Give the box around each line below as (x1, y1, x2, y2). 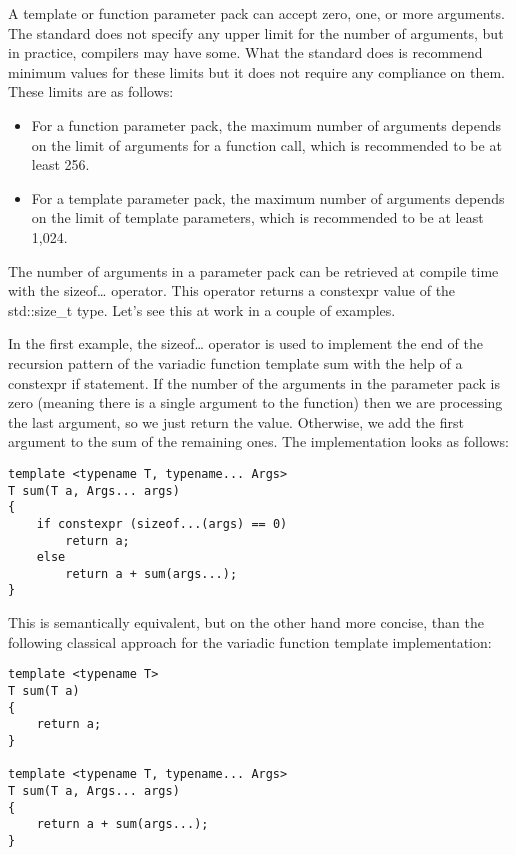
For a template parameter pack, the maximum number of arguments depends (31, 187, 505, 208)
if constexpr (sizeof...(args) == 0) (36, 516, 288, 531)
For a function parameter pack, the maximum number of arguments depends (31, 114, 501, 135)
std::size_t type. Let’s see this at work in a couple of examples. (8, 299, 396, 320)
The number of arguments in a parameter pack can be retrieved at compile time (8, 260, 499, 281)
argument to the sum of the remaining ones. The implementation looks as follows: (8, 431, 509, 452)
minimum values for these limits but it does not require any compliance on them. (8, 61, 506, 82)
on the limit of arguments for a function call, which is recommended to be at (31, 134, 502, 155)
